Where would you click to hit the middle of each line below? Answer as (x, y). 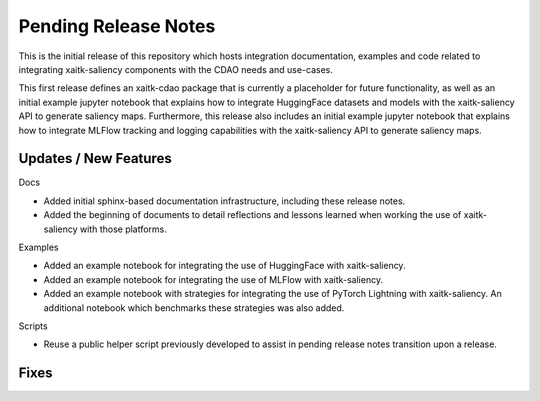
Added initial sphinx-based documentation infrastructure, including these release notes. (224, 201)
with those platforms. (123, 229)
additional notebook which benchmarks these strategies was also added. (194, 307)
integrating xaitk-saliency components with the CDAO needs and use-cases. (176, 69)
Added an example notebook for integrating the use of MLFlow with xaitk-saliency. (213, 279)
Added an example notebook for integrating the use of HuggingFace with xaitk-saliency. (224, 266)
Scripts (33, 326)
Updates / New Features (95, 158)
